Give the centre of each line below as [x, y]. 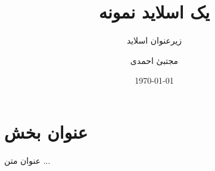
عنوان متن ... [27, 160]
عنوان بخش [46, 131]
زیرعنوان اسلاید [154, 40]
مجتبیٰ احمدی [154, 60]
